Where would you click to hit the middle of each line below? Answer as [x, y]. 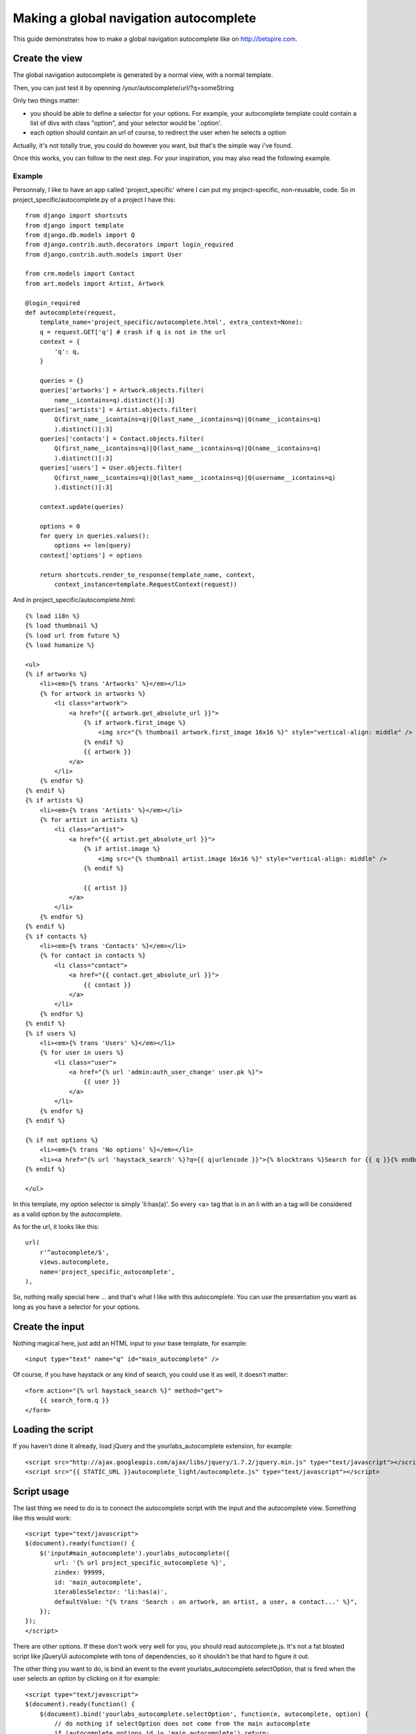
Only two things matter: [46, 101]
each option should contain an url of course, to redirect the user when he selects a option [158, 132]
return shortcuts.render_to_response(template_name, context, [147, 575]
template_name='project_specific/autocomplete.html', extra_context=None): [171, 322]
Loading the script [53, 1430]
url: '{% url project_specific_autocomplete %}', [140, 1563]
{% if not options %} [62, 1140]
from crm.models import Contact [80, 274]
